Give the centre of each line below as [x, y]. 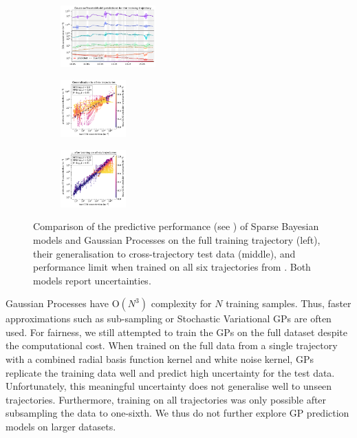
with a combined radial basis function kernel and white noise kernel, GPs [160, 359]
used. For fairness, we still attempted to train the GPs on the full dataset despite [176, 332]
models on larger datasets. [61, 427]
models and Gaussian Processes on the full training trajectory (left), [177, 239]
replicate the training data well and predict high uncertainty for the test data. [170, 372]
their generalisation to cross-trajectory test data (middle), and [164, 253]
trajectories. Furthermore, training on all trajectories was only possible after [166, 399]
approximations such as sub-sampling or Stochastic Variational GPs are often [169, 319]
